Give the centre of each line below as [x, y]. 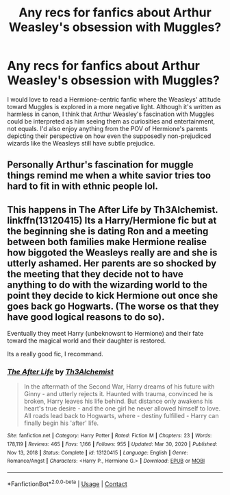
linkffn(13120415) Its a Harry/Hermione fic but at [112, 220]
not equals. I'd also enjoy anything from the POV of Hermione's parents [107, 128]
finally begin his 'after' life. [61, 423]
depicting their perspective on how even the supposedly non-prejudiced [109, 136]
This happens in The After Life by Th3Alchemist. [113, 210]
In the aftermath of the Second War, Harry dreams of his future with [119, 387]
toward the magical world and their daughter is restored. [87, 341]
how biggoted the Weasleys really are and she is [112, 252]
